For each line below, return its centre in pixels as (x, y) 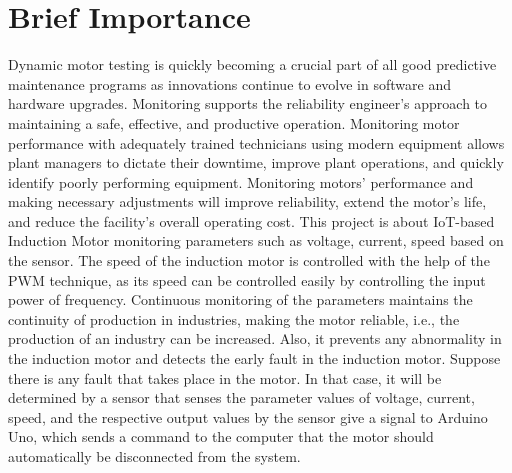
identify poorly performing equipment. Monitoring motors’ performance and (241, 181)
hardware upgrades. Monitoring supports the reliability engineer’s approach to (248, 103)
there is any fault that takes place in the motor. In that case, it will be (225, 377)
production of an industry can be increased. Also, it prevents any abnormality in (255, 338)
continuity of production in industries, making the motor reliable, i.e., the (234, 318)
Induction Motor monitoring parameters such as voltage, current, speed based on (256, 240)
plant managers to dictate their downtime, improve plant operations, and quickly (256, 162)
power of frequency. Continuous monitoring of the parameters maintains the (240, 299)
